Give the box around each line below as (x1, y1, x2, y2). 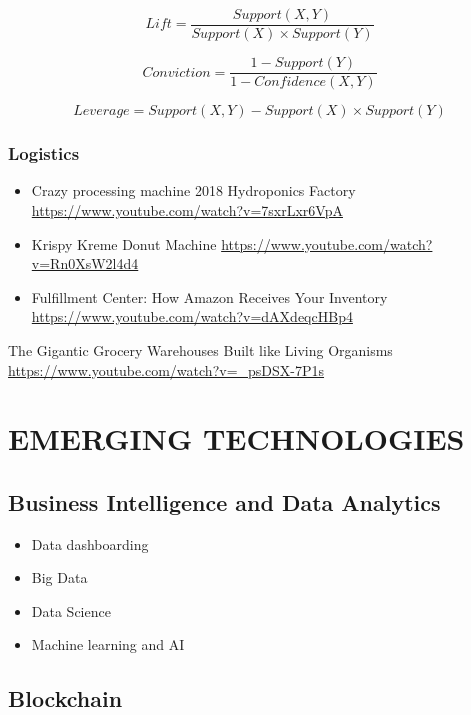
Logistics (8, 141, 80, 166)
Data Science (31, 600, 111, 621)
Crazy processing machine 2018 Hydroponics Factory (31, 180, 356, 201)
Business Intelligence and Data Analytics (8, 486, 441, 517)
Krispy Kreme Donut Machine (31, 233, 217, 254)
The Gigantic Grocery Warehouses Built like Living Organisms (8, 339, 393, 360)
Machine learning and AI (31, 634, 185, 655)
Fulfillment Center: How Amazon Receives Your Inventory (31, 286, 388, 307)
